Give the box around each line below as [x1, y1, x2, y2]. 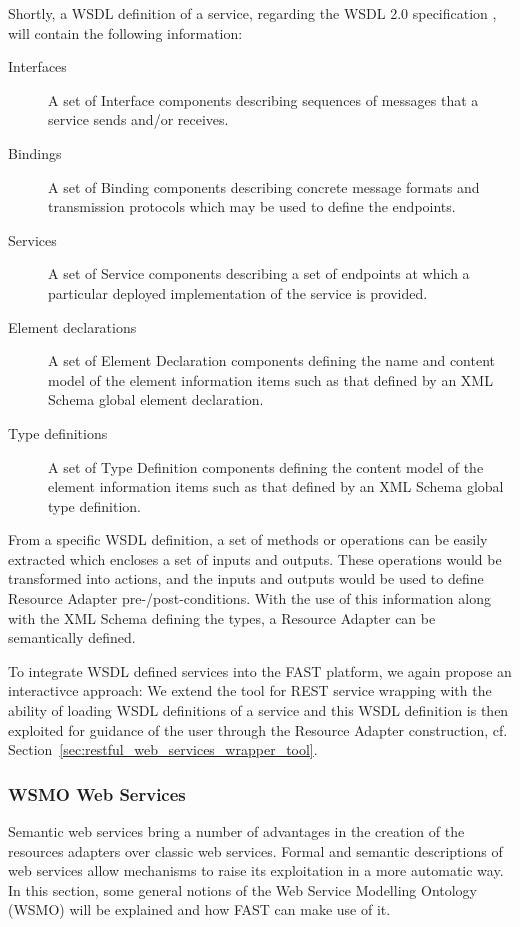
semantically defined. [8, 627, 136, 648]
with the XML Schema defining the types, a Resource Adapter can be [8, 607, 436, 628]
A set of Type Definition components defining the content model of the [48, 456, 484, 477]
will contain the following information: [8, 22, 243, 43]
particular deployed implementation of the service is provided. [48, 282, 428, 303]
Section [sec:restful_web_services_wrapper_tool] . [8, 739, 318, 760]
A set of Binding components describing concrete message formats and [48, 176, 480, 197]
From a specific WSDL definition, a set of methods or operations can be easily [8, 529, 488, 550]
